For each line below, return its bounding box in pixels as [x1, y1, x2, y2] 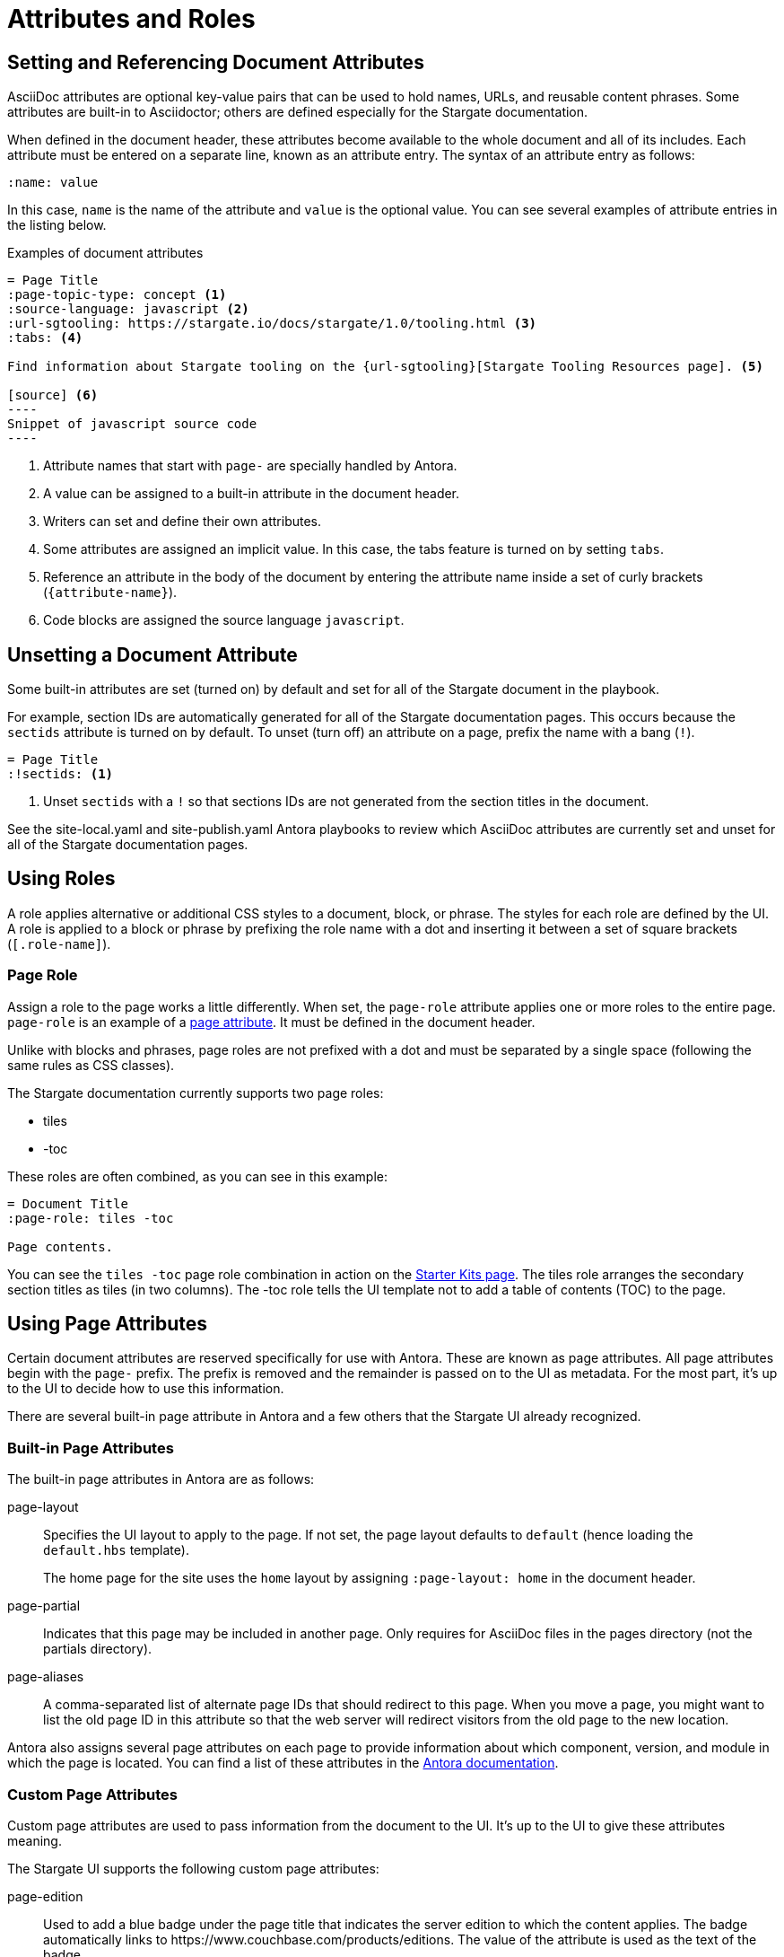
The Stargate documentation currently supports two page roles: [7, 1084, 384, 1101]
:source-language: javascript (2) [7, 302, 249, 317]
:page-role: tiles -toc [7, 1210, 174, 1225]
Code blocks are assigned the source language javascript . [43, 612, 405, 628]
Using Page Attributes [7, 1312, 208, 1336]
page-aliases [7, 1669, 84, 1685]
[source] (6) [7, 388, 99, 403]
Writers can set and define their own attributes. [43, 513, 322, 530]
